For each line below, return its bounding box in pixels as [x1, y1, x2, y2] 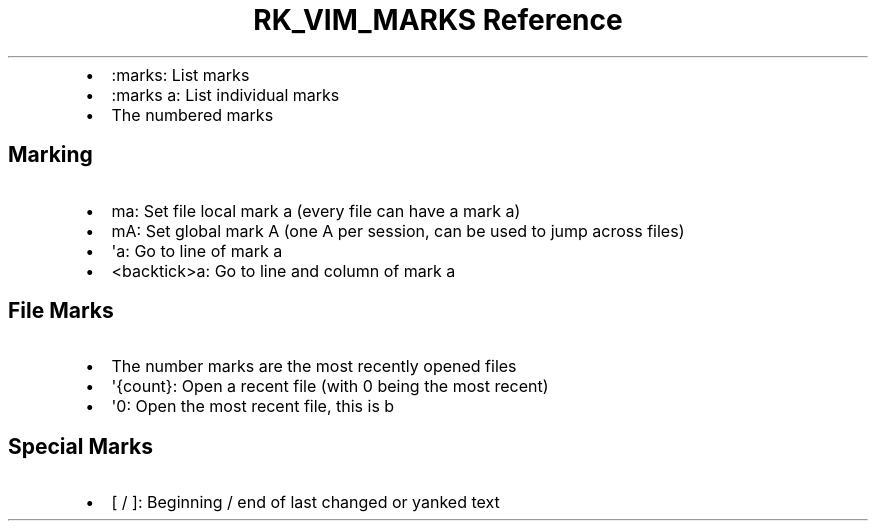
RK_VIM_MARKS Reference [253, 3, 623, 37]
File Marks [8, 298, 114, 324]
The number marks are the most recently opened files [111, 356, 517, 377]
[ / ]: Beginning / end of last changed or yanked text [111, 492, 500, 513]
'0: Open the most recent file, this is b [111, 396, 395, 417]
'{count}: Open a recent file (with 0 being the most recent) [111, 376, 549, 397]
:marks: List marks [111, 64, 250, 85]
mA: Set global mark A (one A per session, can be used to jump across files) [111, 220, 685, 241]
